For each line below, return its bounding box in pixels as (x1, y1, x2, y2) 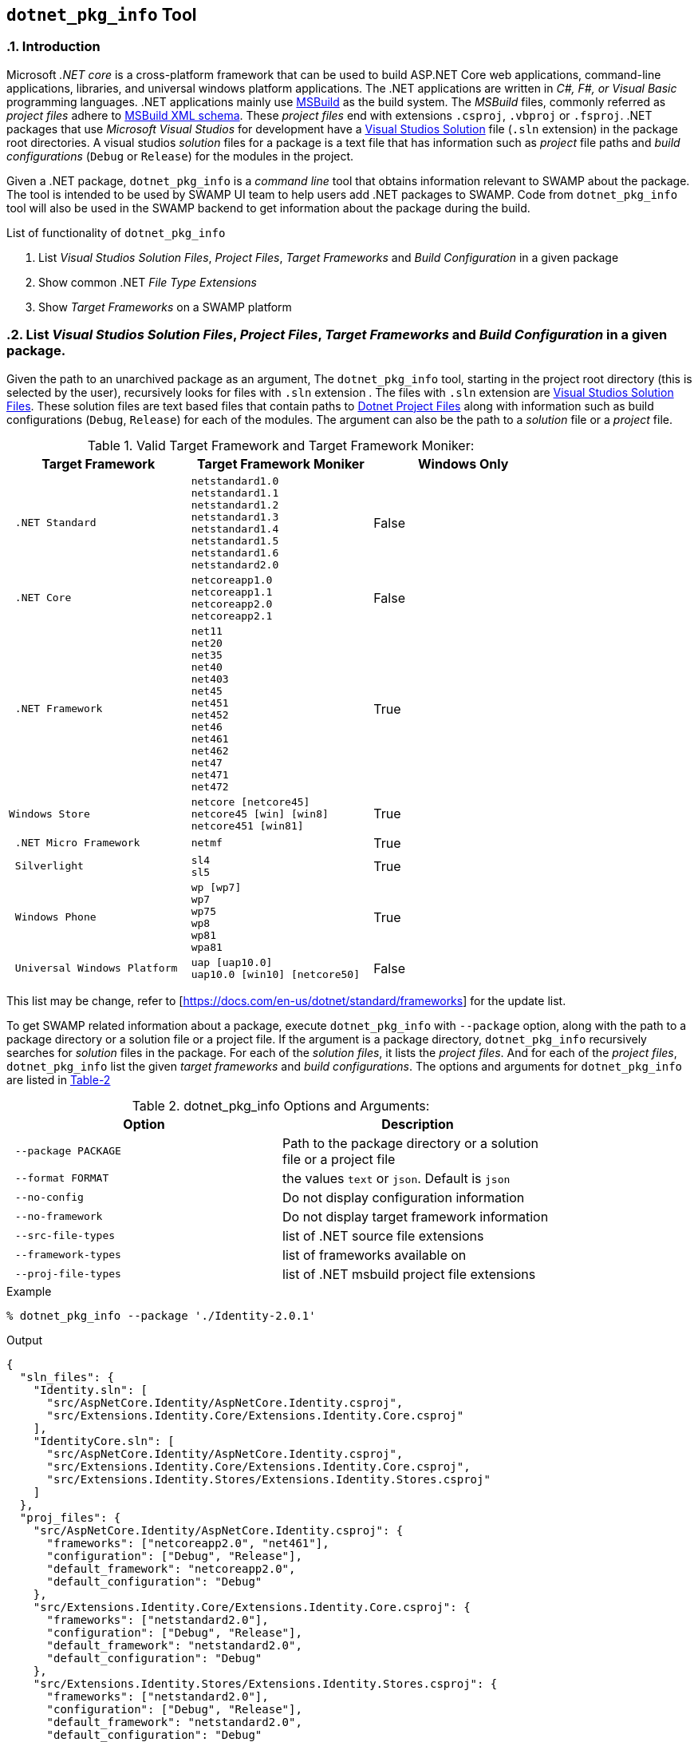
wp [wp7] (191, 881, 242, 893)
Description (381, 1115, 454, 1132)
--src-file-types (14, 1229, 116, 1242)
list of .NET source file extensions (282, 1227, 484, 1244)
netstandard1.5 (191, 534, 279, 547)
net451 (191, 696, 229, 709)
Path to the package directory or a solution (282, 1134, 539, 1151)
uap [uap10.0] (191, 956, 273, 968)
